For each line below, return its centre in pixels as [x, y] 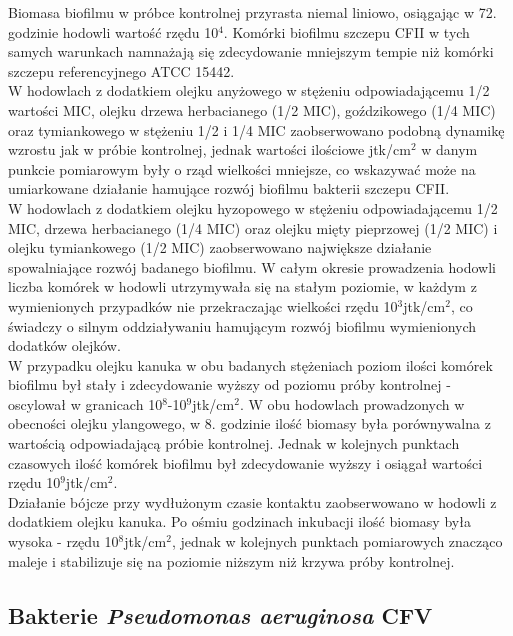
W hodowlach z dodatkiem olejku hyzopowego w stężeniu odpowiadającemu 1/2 [253, 207]
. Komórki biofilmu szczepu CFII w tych [346, 31]
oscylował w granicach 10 [85, 403]
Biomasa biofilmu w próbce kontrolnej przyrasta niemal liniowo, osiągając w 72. [252, 12]
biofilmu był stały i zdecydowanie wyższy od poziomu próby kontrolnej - [229, 384]
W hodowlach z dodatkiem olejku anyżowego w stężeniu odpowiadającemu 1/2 [249, 90]
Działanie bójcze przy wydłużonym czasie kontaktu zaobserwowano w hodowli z [252, 501]
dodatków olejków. [64, 345]
